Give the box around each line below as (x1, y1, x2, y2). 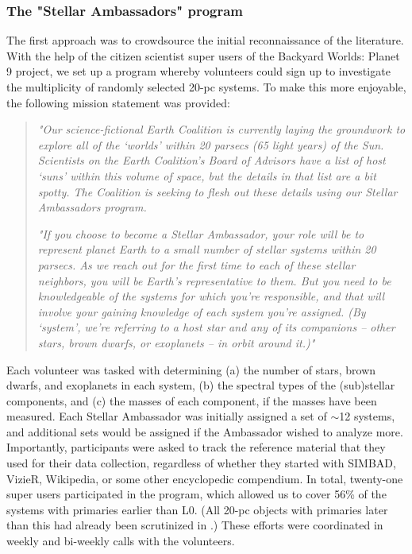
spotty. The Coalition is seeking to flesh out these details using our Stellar (37, 183, 398, 200)
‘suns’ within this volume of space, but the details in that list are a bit (37, 167, 376, 184)
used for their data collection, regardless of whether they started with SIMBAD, (6, 455, 396, 471)
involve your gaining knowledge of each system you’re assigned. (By (37, 303, 366, 320)
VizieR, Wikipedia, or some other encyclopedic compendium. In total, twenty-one (6, 470, 403, 486)
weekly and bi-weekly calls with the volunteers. (6, 533, 235, 549)
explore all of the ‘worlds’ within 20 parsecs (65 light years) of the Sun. (37, 136, 384, 153)
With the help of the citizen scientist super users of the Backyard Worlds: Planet (6, 47, 400, 64)
